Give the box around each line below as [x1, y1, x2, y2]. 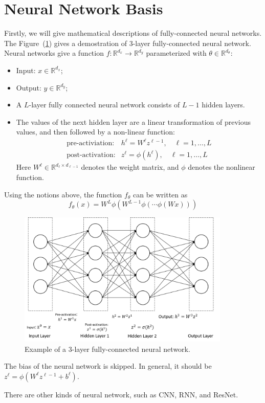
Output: [16, 82, 41, 93]
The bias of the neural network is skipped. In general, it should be [4, 361, 212, 371]
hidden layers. [202, 99, 245, 110]
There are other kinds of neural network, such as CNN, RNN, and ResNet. [4, 389, 238, 399]
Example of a [25, 343, 67, 354]
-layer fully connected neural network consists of [29, 99, 180, 110]
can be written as [132, 189, 188, 199]
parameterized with [146, 48, 207, 58]
